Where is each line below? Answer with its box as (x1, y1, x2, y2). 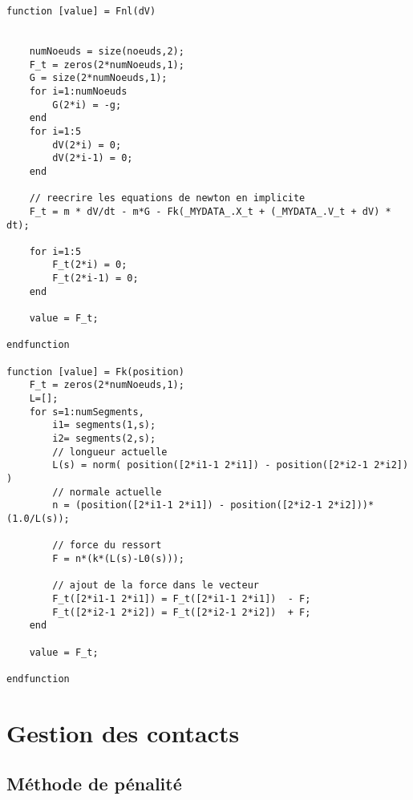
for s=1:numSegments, (29, 406, 144, 418)
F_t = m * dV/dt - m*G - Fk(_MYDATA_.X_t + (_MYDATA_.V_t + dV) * (29, 205, 391, 217)
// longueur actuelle (52, 446, 168, 458)
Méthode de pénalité (6, 771, 182, 796)
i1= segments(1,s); (52, 419, 156, 431)
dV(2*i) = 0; (52, 139, 122, 151)
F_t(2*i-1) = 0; (52, 273, 139, 285)
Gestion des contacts (6, 716, 240, 749)
